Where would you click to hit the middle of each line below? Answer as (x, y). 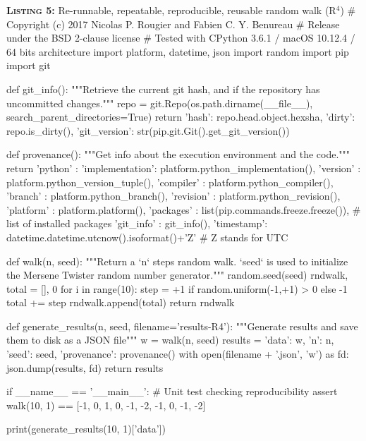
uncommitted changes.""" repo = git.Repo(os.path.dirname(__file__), (160, 103)
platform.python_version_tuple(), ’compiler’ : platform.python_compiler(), (170, 182)
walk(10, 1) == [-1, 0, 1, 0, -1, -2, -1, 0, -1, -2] (106, 405)
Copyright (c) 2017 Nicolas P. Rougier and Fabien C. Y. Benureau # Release (173, 24)
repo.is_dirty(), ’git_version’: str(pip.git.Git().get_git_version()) (148, 130)
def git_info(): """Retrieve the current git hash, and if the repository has (163, 89)
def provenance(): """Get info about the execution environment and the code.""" (178, 154)
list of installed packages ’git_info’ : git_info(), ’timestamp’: (137, 223)
